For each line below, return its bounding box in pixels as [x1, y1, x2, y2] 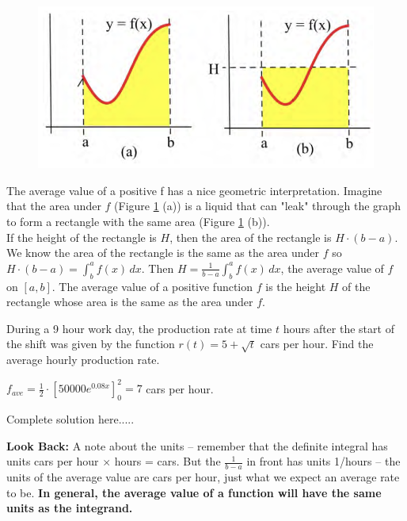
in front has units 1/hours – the [246, 453, 401, 469]
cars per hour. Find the [260, 335, 374, 352]
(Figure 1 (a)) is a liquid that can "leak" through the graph [114, 197, 401, 214]
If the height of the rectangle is [6, 228, 157, 245]
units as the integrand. [6, 500, 133, 516]
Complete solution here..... [6, 411, 135, 427]
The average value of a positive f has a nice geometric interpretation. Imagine [6, 182, 382, 198]
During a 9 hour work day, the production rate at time [6, 320, 272, 336]
